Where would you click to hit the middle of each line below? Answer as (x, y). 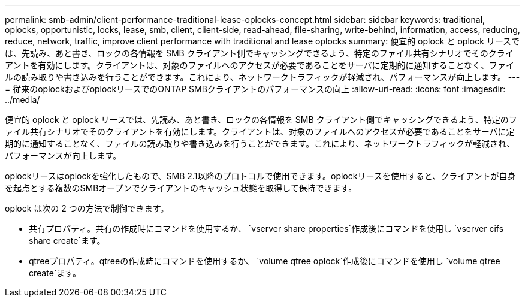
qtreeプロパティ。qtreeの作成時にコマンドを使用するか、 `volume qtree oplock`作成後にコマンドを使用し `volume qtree (265, 261)
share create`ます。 (67, 241)
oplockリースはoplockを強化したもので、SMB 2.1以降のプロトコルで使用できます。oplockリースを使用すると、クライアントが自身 (260, 176)
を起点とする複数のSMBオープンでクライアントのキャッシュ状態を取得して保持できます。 (181, 188)
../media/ (22, 100)
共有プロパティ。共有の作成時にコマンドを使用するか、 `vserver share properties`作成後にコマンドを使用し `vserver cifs (266, 229)
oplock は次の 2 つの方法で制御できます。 (87, 208)
